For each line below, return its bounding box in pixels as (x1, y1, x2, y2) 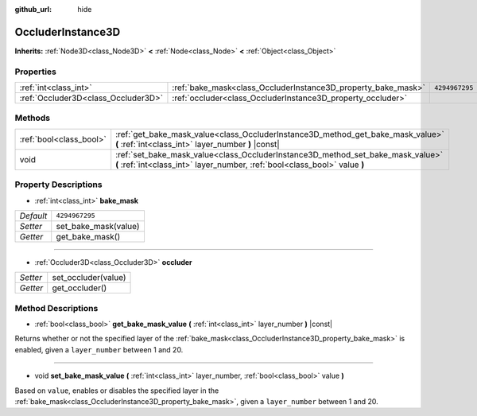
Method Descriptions (14, 302, 99, 313)
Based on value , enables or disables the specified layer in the (14, 386, 219, 395)
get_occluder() (52, 282, 107, 294)
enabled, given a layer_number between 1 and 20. (14, 344, 184, 354)
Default (19, 210, 48, 221)
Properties (14, 66, 57, 77)
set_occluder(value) (52, 272, 126, 283)
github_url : (14, 5, 52, 14)
